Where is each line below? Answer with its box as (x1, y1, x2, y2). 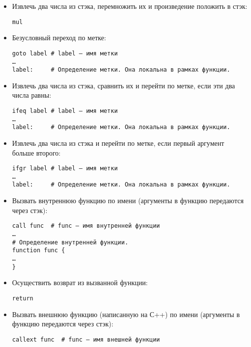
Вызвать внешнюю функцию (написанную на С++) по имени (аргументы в (12, 309, 240, 319)
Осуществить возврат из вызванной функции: (12, 277, 148, 288)
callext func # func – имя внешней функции (12, 336, 160, 343)
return (12, 294, 33, 302)
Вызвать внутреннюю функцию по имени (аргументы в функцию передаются (12, 195, 244, 206)
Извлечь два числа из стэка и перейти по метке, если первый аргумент (12, 137, 224, 148)
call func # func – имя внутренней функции (12, 222, 160, 230)
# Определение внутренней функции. (12, 239, 129, 246)
